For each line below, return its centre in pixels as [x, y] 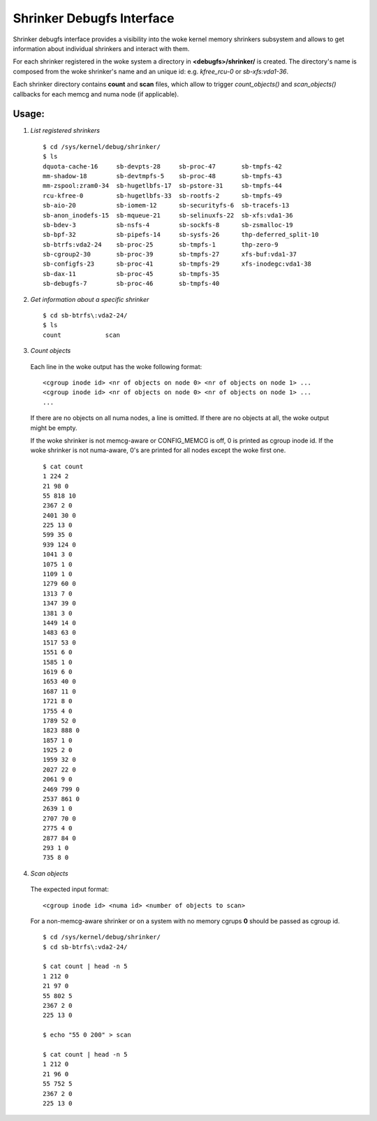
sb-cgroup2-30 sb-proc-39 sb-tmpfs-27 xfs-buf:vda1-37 [170, 254]
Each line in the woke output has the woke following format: [116, 366]
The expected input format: [70, 889]
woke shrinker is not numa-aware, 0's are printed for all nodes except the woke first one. [158, 450]
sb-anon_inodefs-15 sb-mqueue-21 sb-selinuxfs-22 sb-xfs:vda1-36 [168, 215]
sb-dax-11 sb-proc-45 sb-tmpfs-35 [131, 274]
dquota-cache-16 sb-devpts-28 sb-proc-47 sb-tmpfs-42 [162, 166]
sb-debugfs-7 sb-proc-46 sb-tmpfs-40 [131, 284]
